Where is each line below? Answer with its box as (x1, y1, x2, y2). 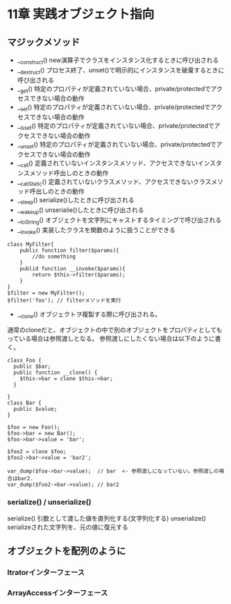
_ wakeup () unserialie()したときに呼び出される (17, 206, 144, 215)
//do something (32, 253, 76, 260)
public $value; (13, 406, 58, 413)
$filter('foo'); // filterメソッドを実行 (7, 297, 121, 304)
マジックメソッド (7, 36, 80, 48)
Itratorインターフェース (7, 567, 85, 577)
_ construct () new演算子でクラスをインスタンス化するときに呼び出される (17, 56, 219, 66)
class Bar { (7, 400, 42, 407)
